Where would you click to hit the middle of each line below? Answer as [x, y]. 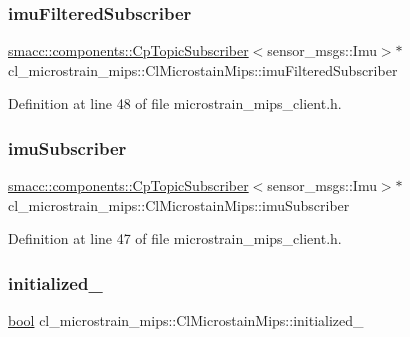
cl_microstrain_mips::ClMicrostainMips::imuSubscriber [179, 204]
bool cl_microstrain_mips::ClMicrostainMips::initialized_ [186, 320]
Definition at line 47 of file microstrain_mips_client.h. [175, 238]
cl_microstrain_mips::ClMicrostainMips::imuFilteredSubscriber [203, 69]
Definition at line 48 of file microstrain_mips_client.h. [175, 103]
